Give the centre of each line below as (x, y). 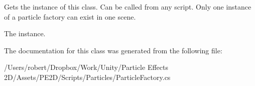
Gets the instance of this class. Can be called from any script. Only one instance (128, 7)
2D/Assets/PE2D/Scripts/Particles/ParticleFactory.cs (87, 77)
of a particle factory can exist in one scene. (70, 16)
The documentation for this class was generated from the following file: (113, 50)
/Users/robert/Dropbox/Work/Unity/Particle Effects (86, 67)
